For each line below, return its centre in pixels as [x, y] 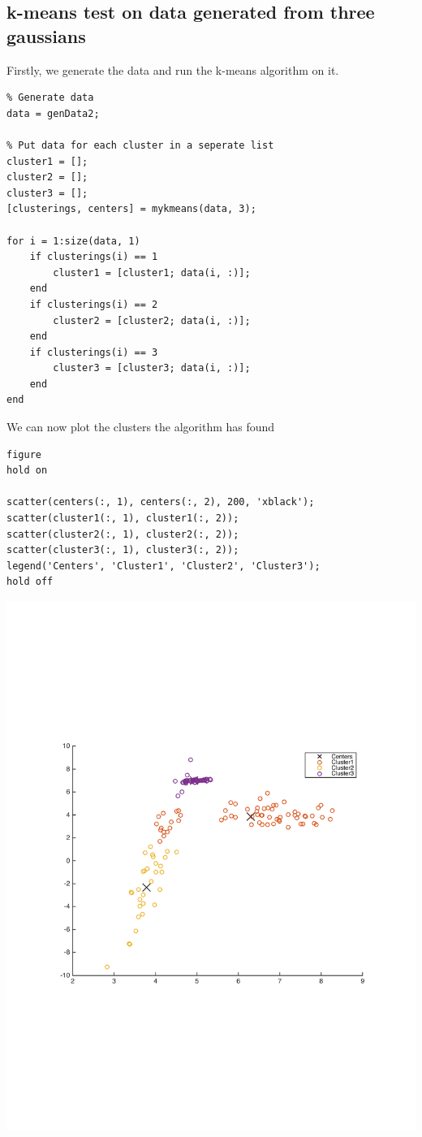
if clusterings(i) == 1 [94, 257]
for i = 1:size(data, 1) [73, 241]
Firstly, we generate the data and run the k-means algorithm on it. [173, 69]
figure [24, 454]
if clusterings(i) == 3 [94, 352]
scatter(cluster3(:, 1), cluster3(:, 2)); [123, 550]
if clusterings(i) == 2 [94, 304]
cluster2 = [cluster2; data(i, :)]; [152, 320]
